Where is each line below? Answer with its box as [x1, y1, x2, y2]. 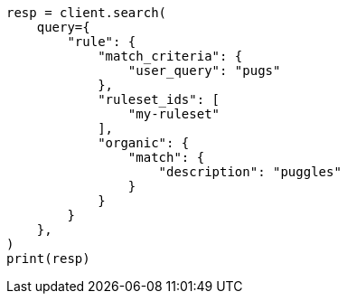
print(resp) [6, 251, 90, 266]
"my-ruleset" [127, 107, 220, 121]
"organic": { [98, 136, 190, 150]
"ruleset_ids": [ [98, 92, 220, 107]
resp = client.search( [6, 5, 167, 20]
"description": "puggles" [158, 165, 342, 179]
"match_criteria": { [98, 49, 243, 63]
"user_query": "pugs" [127, 63, 281, 78]
